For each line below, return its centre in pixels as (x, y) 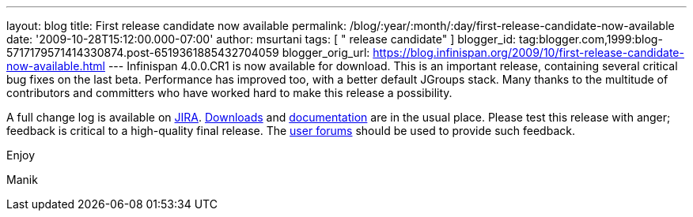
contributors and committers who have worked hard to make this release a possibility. (229, 93)
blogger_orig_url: (326, 52)
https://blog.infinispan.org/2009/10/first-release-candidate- (528, 52)
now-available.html (56, 66)
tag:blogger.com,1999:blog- (591, 39)
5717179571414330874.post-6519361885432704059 (143, 52)
